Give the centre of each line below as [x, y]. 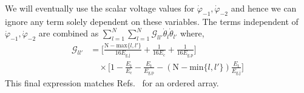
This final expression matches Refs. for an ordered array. [112, 83]
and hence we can [264, 8]
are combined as [69, 33]
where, [192, 33]
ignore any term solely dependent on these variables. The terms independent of [152, 21]
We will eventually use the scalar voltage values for [100, 8]
